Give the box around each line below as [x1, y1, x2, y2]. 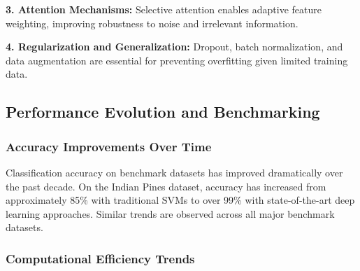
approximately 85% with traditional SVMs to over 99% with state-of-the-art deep [6, 193, 355, 207]
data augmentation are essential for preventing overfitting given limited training [6, 53, 348, 67]
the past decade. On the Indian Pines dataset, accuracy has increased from [6, 179, 326, 193]
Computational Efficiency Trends [6, 249, 195, 267]
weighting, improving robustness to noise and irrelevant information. [6, 15, 298, 30]
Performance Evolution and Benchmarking [6, 101, 320, 123]
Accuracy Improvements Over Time [6, 137, 212, 155]
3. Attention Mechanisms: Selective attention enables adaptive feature [6, 2, 322, 16]
